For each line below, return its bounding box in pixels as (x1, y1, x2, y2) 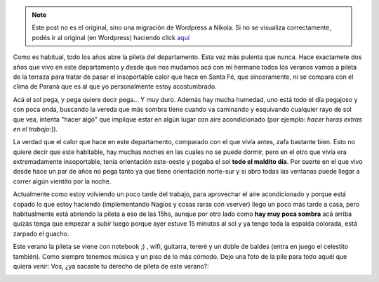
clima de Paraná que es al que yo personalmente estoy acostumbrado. (13, 82, 217, 91)
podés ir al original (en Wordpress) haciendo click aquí (32, 33, 189, 41)
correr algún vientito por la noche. (13, 177, 112, 186)
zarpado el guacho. (13, 229, 69, 238)
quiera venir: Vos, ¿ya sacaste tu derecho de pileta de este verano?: (13, 262, 210, 270)
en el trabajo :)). (13, 124, 58, 133)
